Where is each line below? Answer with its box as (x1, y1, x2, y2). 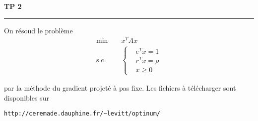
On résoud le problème (4, 25, 73, 35)
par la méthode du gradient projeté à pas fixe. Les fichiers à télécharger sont (4, 83, 236, 93)
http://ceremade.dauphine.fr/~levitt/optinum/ (4, 110, 160, 118)
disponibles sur (4, 92, 49, 103)
